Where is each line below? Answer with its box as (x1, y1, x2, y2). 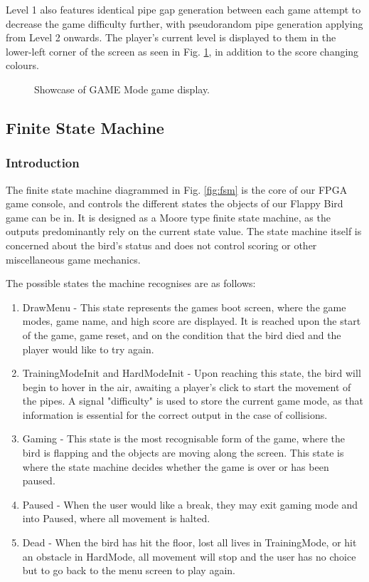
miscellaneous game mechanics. (6, 251, 141, 266)
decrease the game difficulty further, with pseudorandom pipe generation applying (6, 16, 363, 31)
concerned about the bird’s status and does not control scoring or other (6, 237, 317, 252)
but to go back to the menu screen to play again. (22, 563, 235, 578)
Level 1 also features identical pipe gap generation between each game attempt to (6, 2, 361, 16)
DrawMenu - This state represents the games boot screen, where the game (22, 299, 346, 314)
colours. (6, 58, 39, 73)
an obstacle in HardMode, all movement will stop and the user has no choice (22, 549, 356, 563)
